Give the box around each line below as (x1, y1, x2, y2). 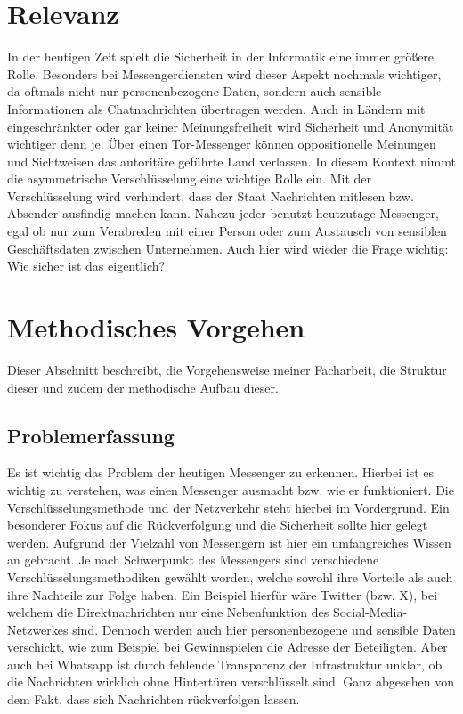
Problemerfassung (7, 421, 175, 449)
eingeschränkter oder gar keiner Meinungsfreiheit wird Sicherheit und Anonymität (7, 117, 454, 135)
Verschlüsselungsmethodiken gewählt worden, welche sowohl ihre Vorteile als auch (7, 567, 453, 586)
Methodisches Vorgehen (7, 309, 305, 345)
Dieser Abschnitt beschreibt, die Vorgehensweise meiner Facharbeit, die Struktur (7, 360, 447, 378)
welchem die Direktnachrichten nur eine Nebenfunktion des (7, 603, 329, 621)
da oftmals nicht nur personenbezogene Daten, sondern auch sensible (7, 82, 382, 101)
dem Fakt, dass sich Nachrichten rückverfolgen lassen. (7, 690, 300, 709)
